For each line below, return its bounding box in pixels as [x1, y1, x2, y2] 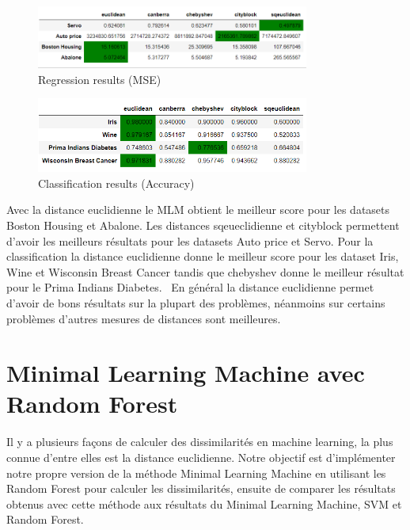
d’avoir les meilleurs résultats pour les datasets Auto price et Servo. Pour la [6, 232, 374, 249]
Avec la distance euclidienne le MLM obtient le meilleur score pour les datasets [6, 201, 390, 218]
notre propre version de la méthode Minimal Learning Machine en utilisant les [6, 464, 386, 481]
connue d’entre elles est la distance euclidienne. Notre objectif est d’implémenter [6, 449, 396, 466]
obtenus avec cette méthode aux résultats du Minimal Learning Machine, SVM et [6, 495, 402, 512]
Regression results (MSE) [38, 71, 161, 87]
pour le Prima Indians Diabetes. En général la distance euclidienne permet [6, 279, 374, 296]
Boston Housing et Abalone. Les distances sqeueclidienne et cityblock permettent [6, 216, 400, 233]
